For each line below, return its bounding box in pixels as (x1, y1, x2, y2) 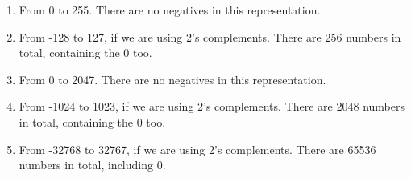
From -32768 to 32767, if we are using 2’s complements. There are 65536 (19, 140, 376, 157)
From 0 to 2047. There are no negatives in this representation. (19, 71, 326, 87)
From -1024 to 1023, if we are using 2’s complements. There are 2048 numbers (19, 98, 405, 115)
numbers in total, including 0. (19, 156, 166, 173)
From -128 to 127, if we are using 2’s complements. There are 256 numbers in (19, 28, 401, 45)
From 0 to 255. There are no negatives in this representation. (19, 2, 321, 18)
